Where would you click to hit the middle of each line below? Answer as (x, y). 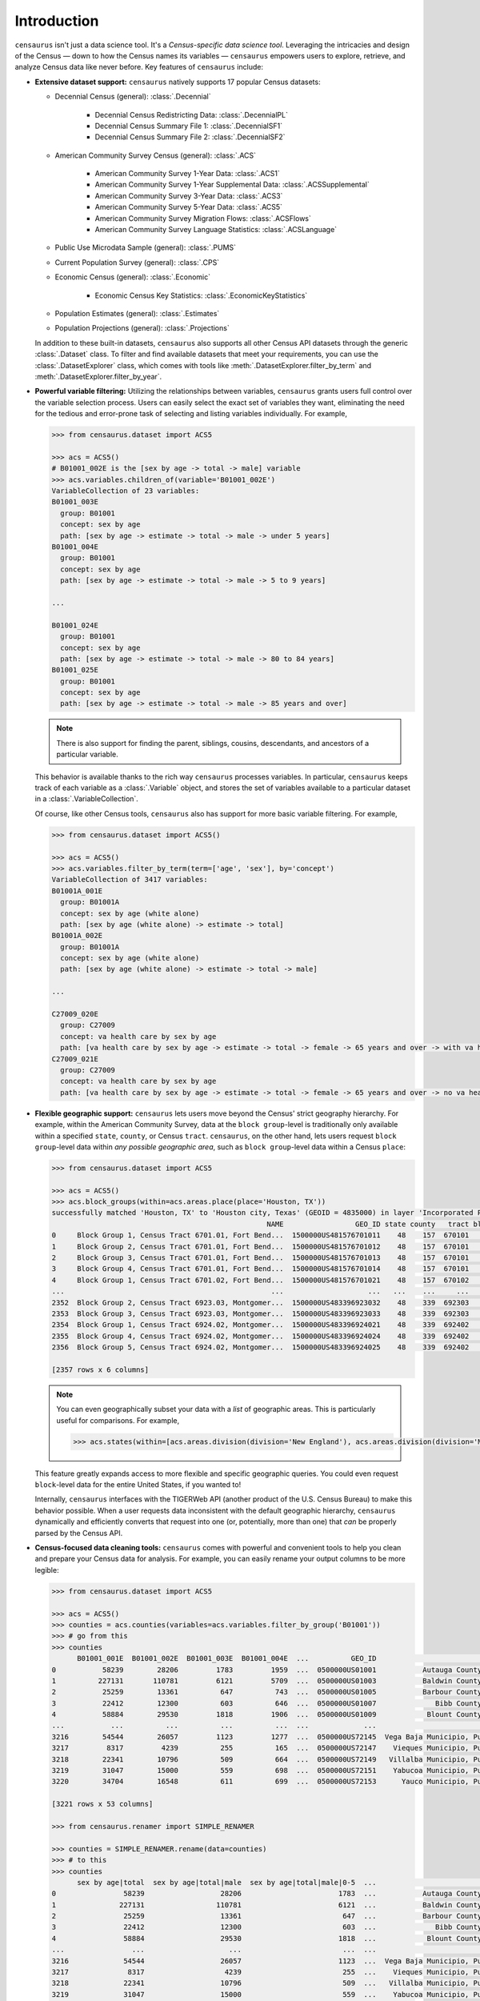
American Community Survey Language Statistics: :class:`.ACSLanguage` (216, 230)
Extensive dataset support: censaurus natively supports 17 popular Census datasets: (178, 82)
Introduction (57, 21)
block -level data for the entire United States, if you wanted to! (138, 1485)
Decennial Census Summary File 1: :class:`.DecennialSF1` (189, 126)
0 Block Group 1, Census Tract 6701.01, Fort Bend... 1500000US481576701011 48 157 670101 (260, 1235)
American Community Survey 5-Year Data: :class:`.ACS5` (189, 207)
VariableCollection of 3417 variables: (130, 880)
